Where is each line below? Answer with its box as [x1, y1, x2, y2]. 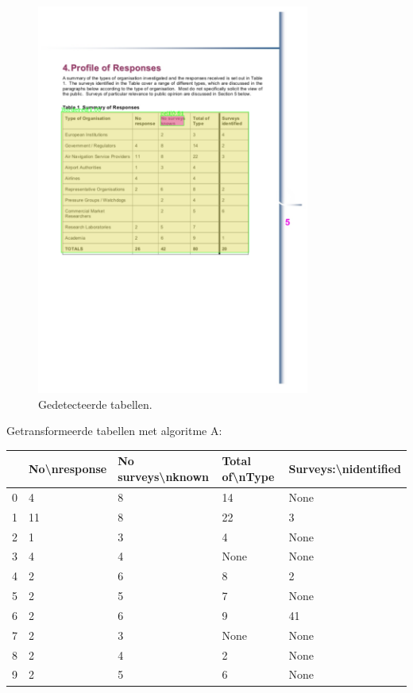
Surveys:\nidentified [288, 460, 401, 477]
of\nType [222, 468, 275, 485]
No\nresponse [29, 460, 107, 477]
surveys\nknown [118, 468, 209, 485]
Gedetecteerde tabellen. [38, 395, 152, 412]
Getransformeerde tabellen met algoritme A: [6, 422, 222, 439]
